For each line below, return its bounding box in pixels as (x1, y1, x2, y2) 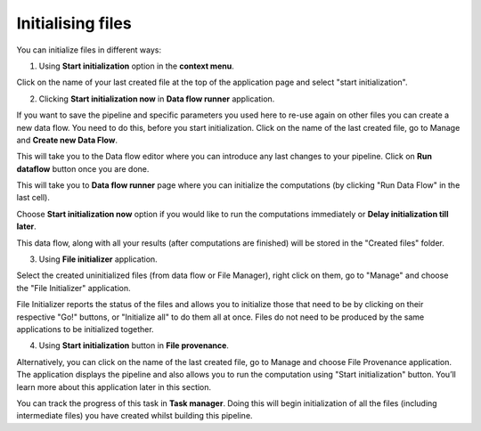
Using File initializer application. (38, 254, 158, 264)
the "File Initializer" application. (16, 282, 131, 293)
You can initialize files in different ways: (16, 45, 162, 55)
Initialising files (16, 13, 133, 33)
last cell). (16, 192, 51, 203)
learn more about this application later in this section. (16, 381, 212, 392)
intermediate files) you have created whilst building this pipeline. (16, 411, 253, 421)
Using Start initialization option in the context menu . (38, 61, 235, 71)
